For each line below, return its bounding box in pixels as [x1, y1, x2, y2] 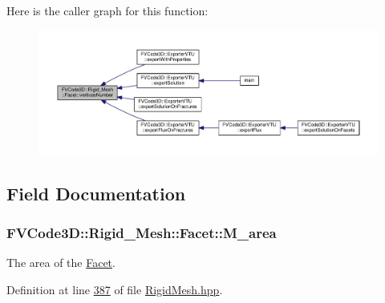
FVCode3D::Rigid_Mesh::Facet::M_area [6, 222, 277, 242]
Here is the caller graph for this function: [6, 2, 209, 18]
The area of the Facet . [6, 254, 115, 271]
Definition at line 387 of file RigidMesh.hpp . [6, 281, 223, 297]
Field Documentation [6, 180, 186, 205]
